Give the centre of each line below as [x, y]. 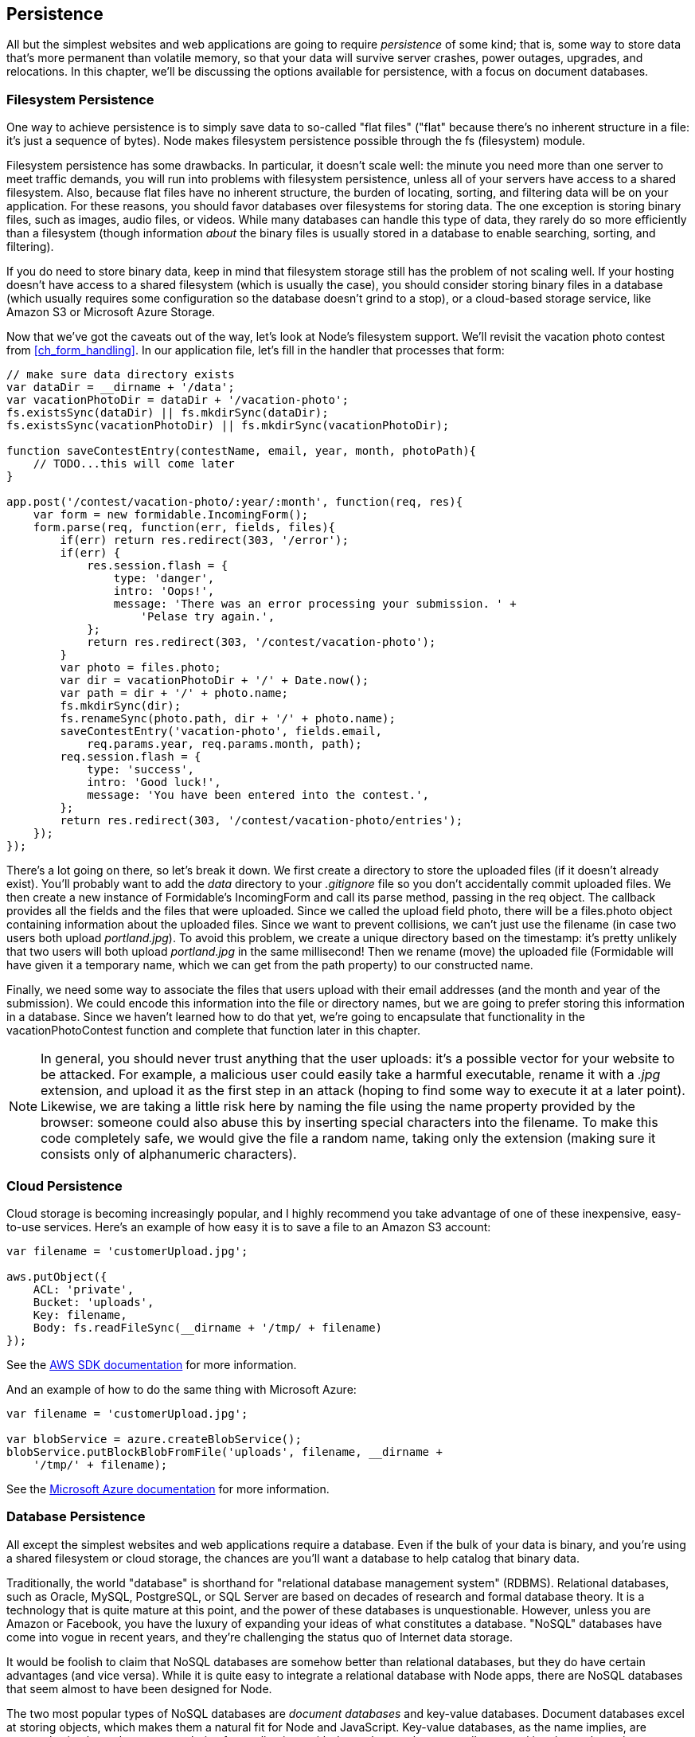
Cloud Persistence [64, 1185]
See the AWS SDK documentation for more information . [152, 1364]
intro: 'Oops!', [164, 591]
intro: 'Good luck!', [154, 782]
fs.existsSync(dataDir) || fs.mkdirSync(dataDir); [168, 413]
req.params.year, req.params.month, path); [225, 744]
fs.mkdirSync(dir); [121, 706]
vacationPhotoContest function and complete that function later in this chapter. [213, 1031]
